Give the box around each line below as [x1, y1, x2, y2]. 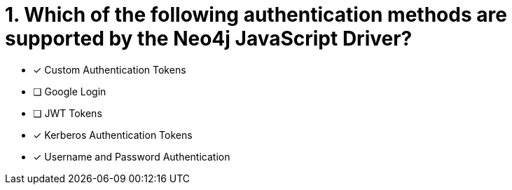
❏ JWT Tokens [33, 107, 102, 119]
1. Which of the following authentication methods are [5, 3, 507, 27]
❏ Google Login [33, 85, 106, 97]
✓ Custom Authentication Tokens [33, 63, 186, 76]
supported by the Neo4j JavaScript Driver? [5, 27, 413, 50]
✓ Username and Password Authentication [33, 150, 230, 163]
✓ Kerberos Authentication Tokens [33, 128, 193, 141]
